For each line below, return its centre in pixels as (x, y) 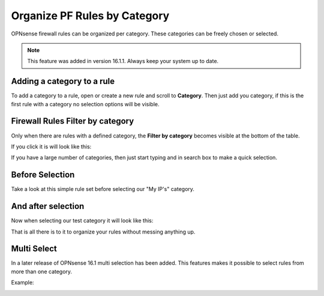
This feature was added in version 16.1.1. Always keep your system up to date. (123, 61)
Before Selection (43, 175)
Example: (22, 283)
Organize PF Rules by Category (90, 16)
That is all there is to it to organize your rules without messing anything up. (103, 232)
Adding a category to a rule (63, 81)
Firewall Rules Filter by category (73, 121)
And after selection (48, 206)
